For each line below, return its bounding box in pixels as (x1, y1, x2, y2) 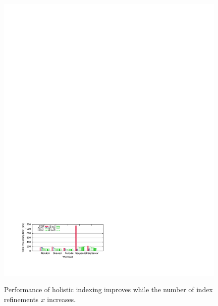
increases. (47, 294, 76, 305)
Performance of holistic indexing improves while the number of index (4, 284, 213, 295)
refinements (4, 294, 39, 305)
